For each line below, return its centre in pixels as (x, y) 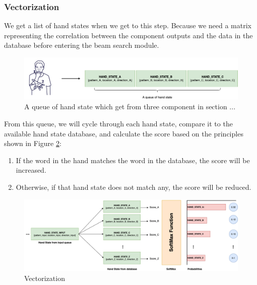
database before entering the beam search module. (82, 45)
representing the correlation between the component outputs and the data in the (128, 35)
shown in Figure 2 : (33, 143)
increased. (31, 170)
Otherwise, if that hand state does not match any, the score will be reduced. (134, 187)
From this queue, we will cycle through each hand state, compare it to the (118, 123)
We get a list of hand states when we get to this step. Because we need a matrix (128, 25)
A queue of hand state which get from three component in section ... (130, 106)
